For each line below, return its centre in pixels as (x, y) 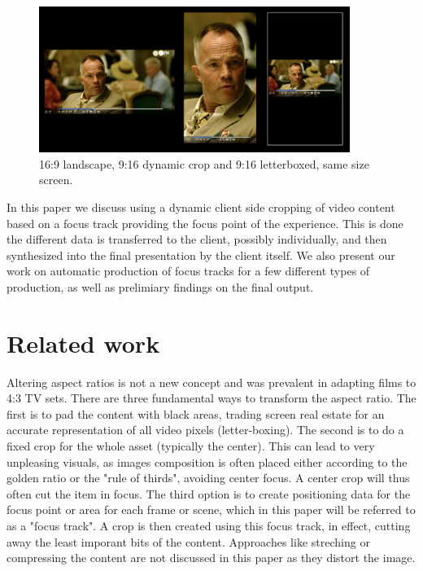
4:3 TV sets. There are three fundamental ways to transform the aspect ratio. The (211, 398)
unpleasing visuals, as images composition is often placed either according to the (207, 461)
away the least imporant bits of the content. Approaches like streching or (188, 541)
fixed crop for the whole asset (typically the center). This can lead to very (191, 446)
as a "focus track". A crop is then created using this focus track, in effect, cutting (209, 526)
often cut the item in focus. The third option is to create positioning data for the (209, 493)
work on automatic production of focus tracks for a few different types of (188, 271)
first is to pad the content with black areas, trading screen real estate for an (196, 413)
